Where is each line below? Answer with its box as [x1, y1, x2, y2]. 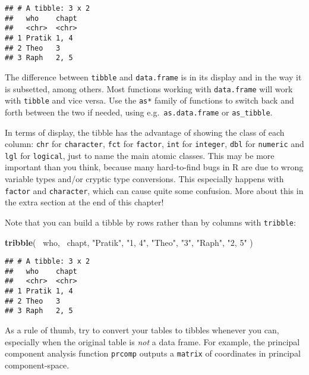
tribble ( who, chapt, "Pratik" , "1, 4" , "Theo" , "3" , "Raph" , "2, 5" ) [5, 236, 253, 248]
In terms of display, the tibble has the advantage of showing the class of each [5, 126, 285, 138]
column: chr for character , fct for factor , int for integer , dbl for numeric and [5, 137, 304, 150]
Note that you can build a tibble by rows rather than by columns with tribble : [5, 215, 296, 228]
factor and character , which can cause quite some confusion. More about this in [5, 184, 304, 196]
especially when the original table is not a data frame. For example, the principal [5, 335, 300, 348]
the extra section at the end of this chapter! [5, 196, 164, 208]
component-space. [5, 358, 70, 371]
